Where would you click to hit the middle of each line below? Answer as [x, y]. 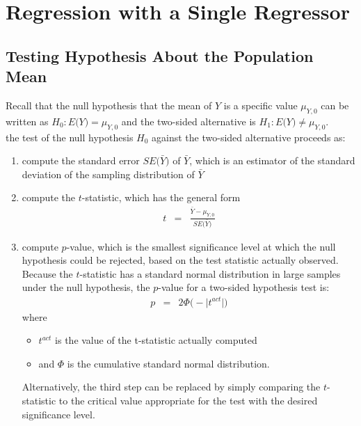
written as [27, 121]
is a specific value [260, 105]
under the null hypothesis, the [86, 287]
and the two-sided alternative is [188, 121]
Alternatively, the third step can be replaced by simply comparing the [171, 387]
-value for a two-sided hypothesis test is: [244, 287]
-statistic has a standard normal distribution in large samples [210, 273]
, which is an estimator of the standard [272, 160]
